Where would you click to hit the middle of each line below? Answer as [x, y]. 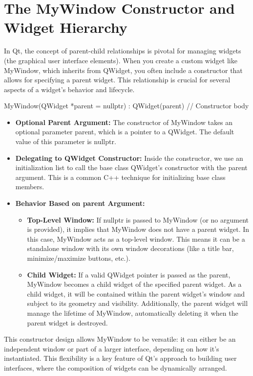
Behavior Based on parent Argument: [80, 203]
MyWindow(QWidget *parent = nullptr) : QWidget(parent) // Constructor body [126, 106]
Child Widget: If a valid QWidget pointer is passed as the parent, [129, 274]
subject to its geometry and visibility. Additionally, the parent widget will [137, 303]
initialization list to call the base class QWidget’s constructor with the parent [131, 167]
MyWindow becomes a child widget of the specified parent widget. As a [134, 284]
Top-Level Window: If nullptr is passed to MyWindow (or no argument [138, 219]
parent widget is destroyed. [67, 322]
